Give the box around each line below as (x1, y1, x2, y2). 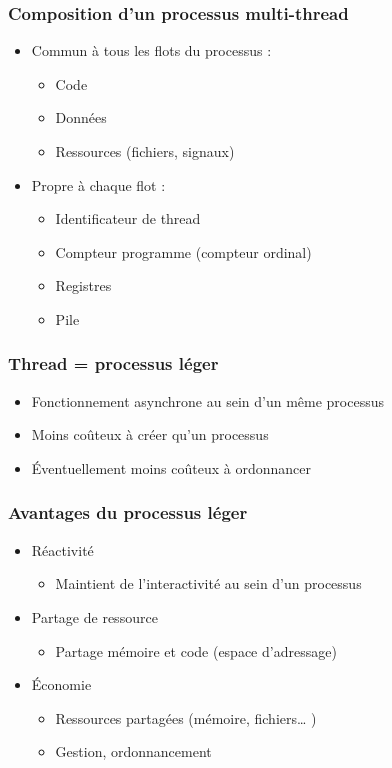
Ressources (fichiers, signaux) (55, 141, 235, 161)
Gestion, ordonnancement (55, 741, 212, 762)
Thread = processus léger (8, 351, 219, 376)
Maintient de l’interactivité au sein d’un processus (55, 573, 362, 594)
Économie (31, 674, 92, 695)
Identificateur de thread (55, 208, 201, 229)
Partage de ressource (31, 606, 158, 627)
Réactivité (31, 539, 94, 560)
